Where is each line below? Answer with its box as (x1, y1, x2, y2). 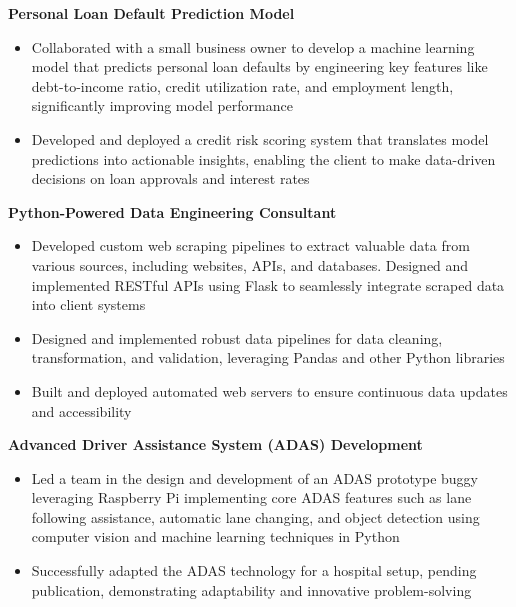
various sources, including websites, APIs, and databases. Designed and (31, 254, 469, 275)
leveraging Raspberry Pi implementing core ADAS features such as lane (31, 487, 472, 508)
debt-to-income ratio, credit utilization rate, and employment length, (31, 75, 454, 96)
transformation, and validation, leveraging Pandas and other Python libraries (31, 347, 505, 368)
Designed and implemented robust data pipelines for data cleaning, (31, 327, 443, 348)
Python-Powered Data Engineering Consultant (8, 201, 337, 222)
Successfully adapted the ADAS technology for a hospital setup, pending (31, 560, 477, 581)
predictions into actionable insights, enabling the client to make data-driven (31, 148, 496, 169)
